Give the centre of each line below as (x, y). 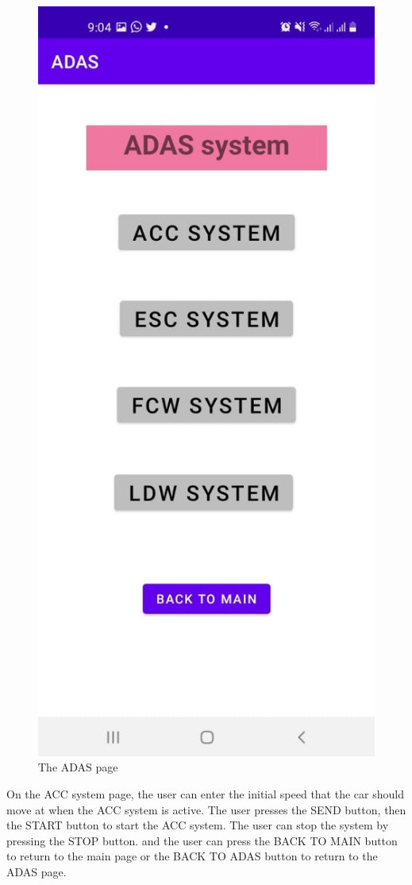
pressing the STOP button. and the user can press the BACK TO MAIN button (202, 840)
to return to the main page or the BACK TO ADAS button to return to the (192, 856)
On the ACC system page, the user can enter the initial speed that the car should (205, 794)
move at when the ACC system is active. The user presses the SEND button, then (206, 809)
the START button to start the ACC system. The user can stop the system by (198, 825)
